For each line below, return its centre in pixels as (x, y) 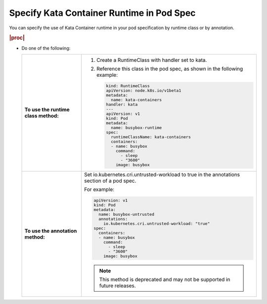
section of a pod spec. (110, 181)
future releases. (117, 286)
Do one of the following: (46, 48)
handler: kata (122, 104)
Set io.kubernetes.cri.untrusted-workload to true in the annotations (162, 174)
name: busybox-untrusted (126, 214)
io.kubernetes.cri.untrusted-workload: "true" (156, 224)
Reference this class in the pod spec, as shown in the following (170, 68)
